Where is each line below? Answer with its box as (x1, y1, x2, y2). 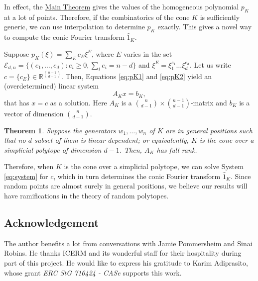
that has (4, 97, 29, 107)
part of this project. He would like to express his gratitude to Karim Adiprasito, (4, 258, 248, 268)
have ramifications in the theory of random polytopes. (4, 190, 169, 201)
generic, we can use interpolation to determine (4, 21, 145, 32)
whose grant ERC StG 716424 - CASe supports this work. (4, 267, 182, 278)
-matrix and (190, 97, 227, 107)
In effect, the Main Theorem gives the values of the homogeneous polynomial (4, 1, 239, 11)
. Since (231, 171, 251, 181)
